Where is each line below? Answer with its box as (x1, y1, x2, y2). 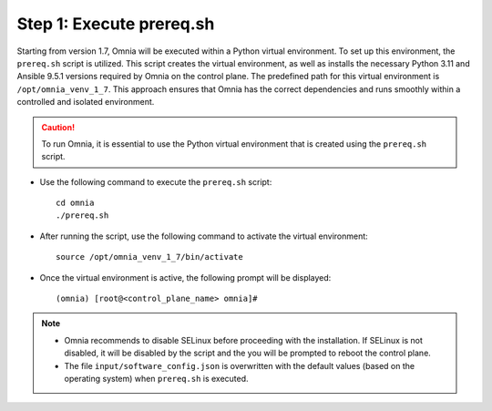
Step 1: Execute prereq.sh (16, 14, 215, 34)
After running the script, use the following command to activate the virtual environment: (39, 231, 368, 241)
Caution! (41, 121, 76, 132)
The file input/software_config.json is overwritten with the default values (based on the (64, 360, 415, 371)
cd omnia (56, 198, 95, 209)
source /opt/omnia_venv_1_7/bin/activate (56, 252, 243, 262)
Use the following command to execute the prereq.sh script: (39, 176, 272, 187)
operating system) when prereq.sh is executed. (64, 373, 250, 384)
